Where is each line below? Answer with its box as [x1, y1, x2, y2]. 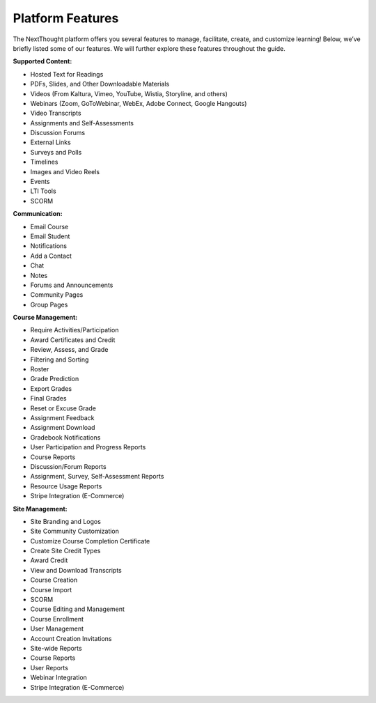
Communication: [13, 210, 63, 218]
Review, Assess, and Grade [30, 346, 109, 354]
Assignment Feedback [30, 414, 95, 422]
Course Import [30, 585, 72, 594]
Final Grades [30, 394, 67, 403]
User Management [30, 624, 84, 633]
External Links [30, 138, 71, 146]
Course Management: [13, 314, 78, 322]
